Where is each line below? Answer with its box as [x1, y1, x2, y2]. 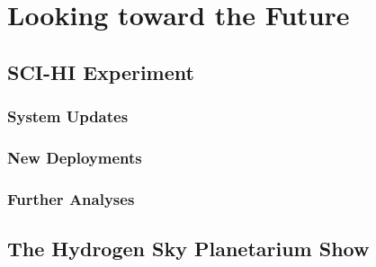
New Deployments [7, 146, 142, 168]
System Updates [7, 105, 129, 128]
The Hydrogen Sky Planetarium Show [7, 235, 370, 263]
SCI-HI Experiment [7, 58, 194, 85]
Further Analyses [7, 187, 135, 209]
